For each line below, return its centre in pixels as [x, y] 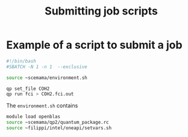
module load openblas [33, 117]
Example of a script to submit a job [94, 45]
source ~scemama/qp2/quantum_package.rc [58, 123]
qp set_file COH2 [28, 89]
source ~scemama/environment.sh [47, 78]
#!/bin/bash [21, 61]
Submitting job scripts [101, 11]
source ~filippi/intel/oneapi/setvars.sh [59, 128]
